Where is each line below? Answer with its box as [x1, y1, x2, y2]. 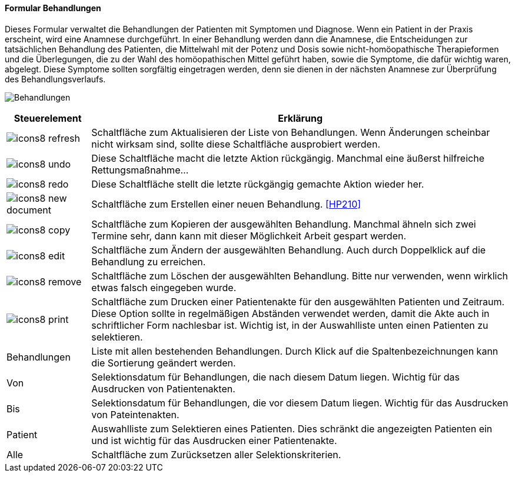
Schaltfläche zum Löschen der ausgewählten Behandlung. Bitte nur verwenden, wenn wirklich [91, 269, 508, 282]
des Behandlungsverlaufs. [5, 74, 106, 84]
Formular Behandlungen [5, 3, 101, 13]
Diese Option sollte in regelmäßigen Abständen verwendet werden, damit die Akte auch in [91, 307, 490, 319]
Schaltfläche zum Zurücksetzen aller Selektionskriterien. [91, 448, 341, 461]
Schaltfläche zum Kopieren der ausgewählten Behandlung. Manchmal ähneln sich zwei [91, 218, 476, 230]
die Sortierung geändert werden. [91, 356, 236, 369]
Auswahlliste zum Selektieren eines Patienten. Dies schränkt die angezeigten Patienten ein [91, 422, 493, 435]
